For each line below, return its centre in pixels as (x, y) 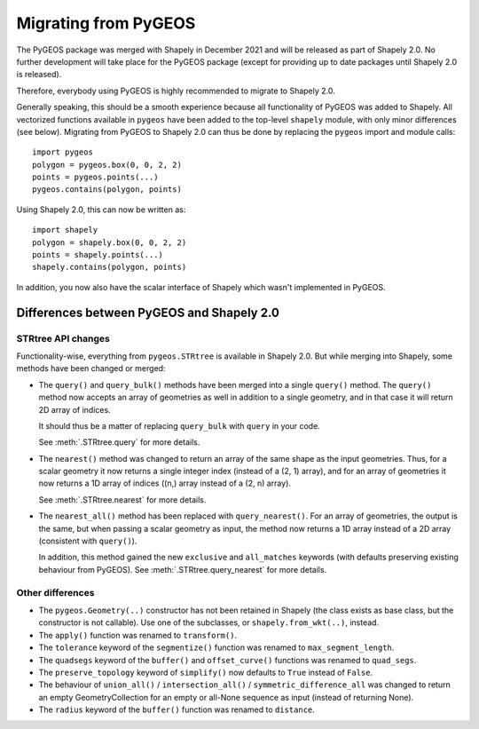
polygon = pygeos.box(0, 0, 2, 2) (107, 165)
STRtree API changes (63, 338)
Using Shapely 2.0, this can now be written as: (101, 210)
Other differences (55, 592)
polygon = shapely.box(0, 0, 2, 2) (110, 242)
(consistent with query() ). (88, 541)
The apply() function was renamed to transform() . (138, 635)
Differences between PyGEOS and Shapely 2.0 (148, 312)
